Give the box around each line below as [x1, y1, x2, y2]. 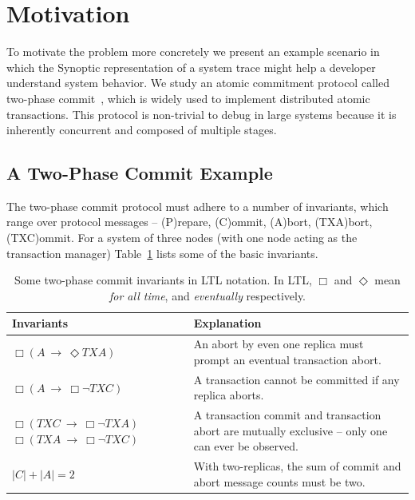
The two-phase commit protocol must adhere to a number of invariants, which [6, 197, 389, 214]
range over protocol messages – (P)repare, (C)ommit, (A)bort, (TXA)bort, [6, 213, 373, 230]
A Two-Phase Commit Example [6, 161, 273, 185]
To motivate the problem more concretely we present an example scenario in [6, 43, 380, 60]
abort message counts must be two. [193, 473, 366, 490]
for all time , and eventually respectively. [109, 287, 306, 304]
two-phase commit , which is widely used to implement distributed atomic [6, 89, 370, 106]
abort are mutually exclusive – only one [193, 422, 388, 438]
